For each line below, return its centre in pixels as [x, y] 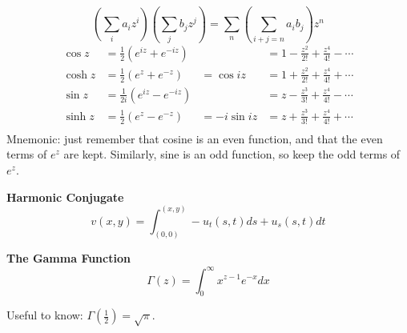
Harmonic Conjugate [65, 197]
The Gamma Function [69, 258]
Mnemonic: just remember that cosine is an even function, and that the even [195, 138]
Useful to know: [45, 315]
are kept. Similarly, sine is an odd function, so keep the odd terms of [232, 154]
